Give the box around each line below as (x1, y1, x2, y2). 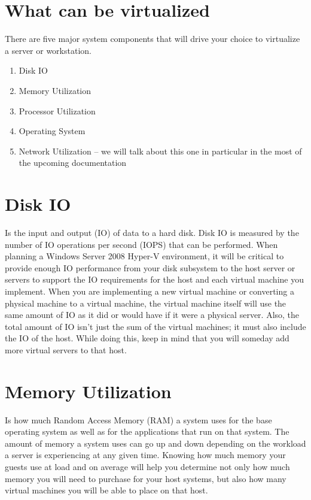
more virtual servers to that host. (5, 343, 127, 356)
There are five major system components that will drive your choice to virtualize (5, 32, 300, 45)
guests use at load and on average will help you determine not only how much (5, 460, 290, 473)
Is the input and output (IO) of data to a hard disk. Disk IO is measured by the (5, 226, 299, 238)
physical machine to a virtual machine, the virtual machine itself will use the (5, 296, 286, 309)
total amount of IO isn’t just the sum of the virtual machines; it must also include (5, 320, 306, 332)
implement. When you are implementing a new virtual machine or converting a (5, 284, 294, 297)
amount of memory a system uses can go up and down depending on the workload (5, 437, 306, 449)
